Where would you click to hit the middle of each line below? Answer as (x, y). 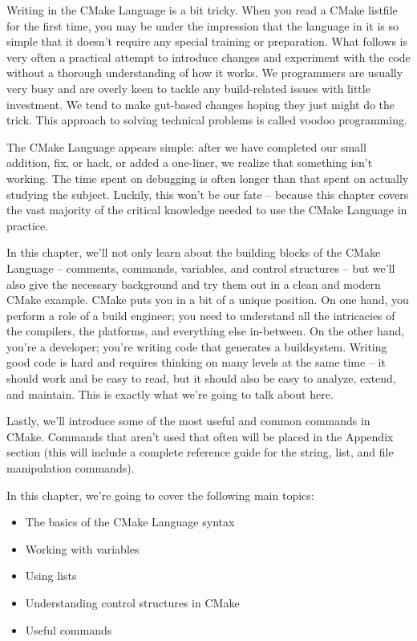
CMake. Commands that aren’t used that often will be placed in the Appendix (200, 436)
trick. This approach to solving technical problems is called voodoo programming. (207, 120)
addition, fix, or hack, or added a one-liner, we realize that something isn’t (190, 162)
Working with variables (82, 548)
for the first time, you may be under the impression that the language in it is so (202, 25)
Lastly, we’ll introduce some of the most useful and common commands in (188, 421)
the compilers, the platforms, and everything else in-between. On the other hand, (206, 331)
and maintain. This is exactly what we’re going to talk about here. (170, 394)
